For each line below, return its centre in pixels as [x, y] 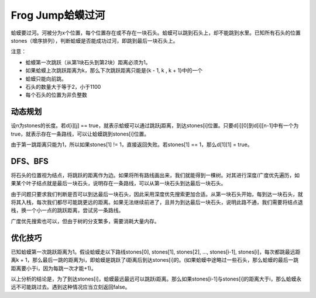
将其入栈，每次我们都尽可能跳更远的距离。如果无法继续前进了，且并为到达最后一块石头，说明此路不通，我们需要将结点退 [157, 202]
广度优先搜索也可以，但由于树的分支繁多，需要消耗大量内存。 [85, 221]
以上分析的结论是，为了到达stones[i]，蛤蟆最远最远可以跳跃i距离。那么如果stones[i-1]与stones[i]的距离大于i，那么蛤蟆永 [156, 279]
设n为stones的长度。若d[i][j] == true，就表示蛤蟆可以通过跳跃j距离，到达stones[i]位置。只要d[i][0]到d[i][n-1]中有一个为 [155, 126]
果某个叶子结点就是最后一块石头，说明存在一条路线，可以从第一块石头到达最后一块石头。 [118, 183]
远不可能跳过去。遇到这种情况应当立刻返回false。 [71, 287]
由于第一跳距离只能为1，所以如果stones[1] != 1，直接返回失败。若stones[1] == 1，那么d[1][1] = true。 [132, 144]
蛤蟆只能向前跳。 [46, 78]
